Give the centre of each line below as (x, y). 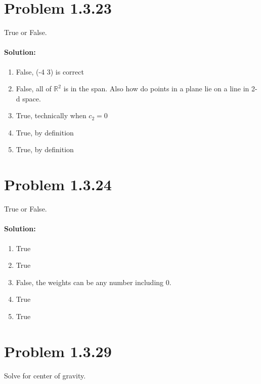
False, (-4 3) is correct (50, 71)
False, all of (34, 89)
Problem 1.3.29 (58, 351)
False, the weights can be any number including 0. (94, 282)
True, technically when (51, 115)
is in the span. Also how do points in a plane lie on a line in (156, 89)
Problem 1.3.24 (58, 184)
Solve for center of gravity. (45, 375)
